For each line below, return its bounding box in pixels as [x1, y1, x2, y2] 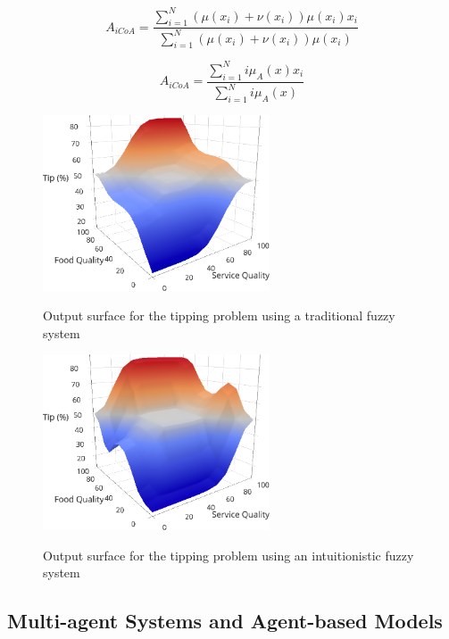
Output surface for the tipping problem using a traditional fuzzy [43, 306, 395, 325]
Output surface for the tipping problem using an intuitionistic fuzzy [43, 545, 414, 564]
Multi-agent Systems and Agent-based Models [7, 607, 443, 635]
